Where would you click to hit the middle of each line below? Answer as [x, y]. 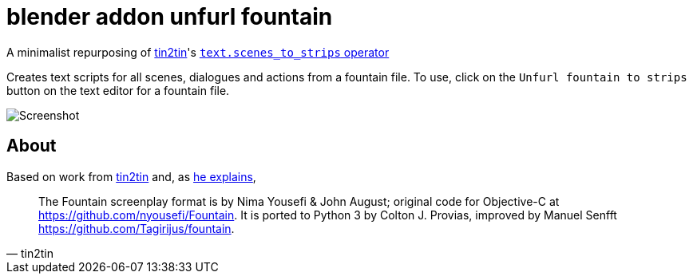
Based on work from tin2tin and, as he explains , [131, 176]
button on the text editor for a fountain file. [118, 90]
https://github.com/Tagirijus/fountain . [137, 228]
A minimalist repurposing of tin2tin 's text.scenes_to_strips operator [198, 52]
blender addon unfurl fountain [170, 17]
